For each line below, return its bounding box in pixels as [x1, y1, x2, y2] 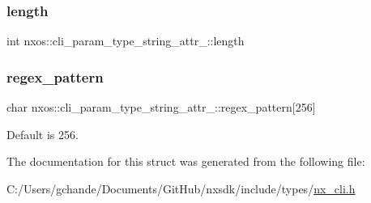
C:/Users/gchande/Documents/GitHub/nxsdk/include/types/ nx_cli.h [6, 180, 356, 197]
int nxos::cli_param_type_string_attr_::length [6, 32, 245, 49]
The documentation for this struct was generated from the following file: [6, 153, 365, 170]
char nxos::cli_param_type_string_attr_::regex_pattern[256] [6, 99, 316, 116]
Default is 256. [6, 125, 79, 142]
